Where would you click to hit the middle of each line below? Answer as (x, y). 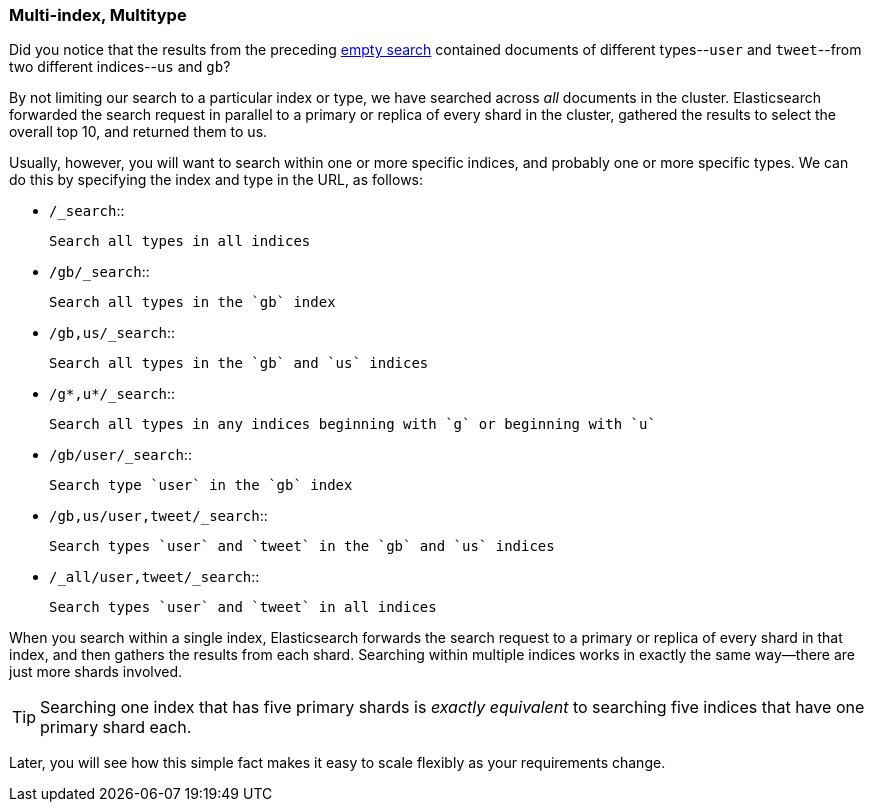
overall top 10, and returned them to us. (138, 132)
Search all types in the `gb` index (192, 302)
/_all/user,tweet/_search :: (154, 577)
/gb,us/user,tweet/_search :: (158, 516)
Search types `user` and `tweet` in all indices (243, 607)
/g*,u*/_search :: (112, 394)
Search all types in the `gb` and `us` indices (239, 363)
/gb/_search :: (99, 272)
